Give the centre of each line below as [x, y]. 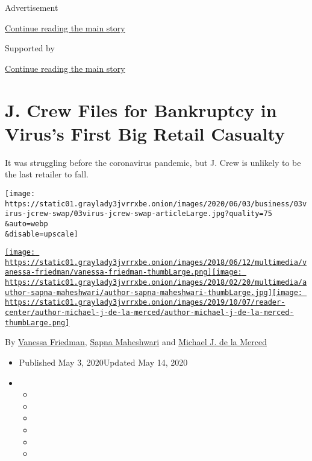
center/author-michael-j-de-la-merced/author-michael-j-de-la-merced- [149, 313]
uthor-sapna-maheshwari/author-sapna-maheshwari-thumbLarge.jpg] [139, 292]
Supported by [30, 48]
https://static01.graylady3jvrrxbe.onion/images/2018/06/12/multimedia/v [156, 262]
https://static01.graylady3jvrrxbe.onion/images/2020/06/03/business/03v [156, 204]
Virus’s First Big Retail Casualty [145, 133]
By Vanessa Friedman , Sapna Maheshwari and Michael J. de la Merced [136, 342]
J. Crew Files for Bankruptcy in [141, 110]
